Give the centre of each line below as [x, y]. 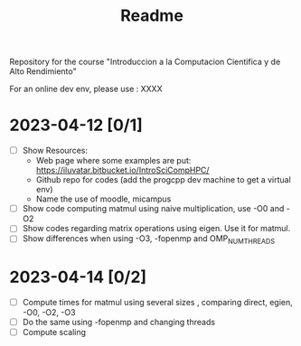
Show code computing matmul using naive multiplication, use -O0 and [153, 209]
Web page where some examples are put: [113, 161]
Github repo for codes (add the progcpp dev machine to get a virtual [163, 180]
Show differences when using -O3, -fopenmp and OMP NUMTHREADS [149, 240]
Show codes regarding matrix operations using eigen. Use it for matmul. [156, 229]
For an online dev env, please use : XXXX [86, 89]
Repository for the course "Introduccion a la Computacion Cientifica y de [145, 62]
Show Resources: [55, 151]
